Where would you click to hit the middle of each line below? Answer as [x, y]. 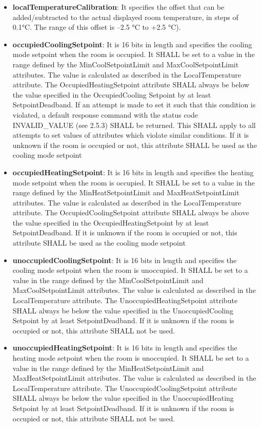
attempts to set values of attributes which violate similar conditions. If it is [131, 135]
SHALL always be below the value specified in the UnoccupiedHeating [123, 398]
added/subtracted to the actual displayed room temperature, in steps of [125, 17]
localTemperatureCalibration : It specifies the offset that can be [118, 7]
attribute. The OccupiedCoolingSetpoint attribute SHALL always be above [131, 212]
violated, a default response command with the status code [105, 114]
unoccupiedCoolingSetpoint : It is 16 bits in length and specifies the [125, 260]
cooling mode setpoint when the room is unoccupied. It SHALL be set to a [130, 270]
